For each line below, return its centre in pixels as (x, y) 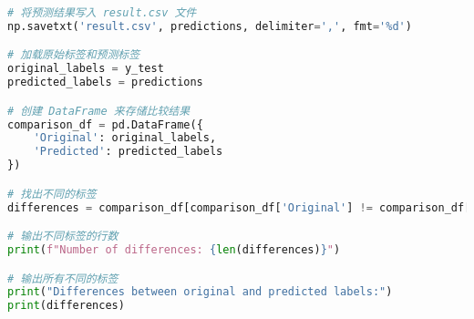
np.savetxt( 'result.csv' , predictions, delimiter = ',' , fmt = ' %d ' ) (210, 26)
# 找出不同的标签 (52, 194)
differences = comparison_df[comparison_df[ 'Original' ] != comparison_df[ (239, 207)
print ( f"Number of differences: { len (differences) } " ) (174, 250)
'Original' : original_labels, (125, 138)
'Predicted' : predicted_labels (128, 152)
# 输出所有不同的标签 (63, 278)
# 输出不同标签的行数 (63, 237)
